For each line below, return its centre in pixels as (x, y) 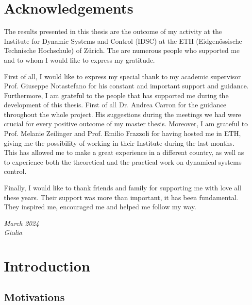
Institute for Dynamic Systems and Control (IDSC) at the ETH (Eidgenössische (123, 41)
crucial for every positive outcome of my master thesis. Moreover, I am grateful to (126, 124)
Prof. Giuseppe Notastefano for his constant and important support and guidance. (126, 86)
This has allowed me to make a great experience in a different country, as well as (124, 152)
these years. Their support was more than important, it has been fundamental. (121, 197)
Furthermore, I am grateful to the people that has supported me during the (116, 95)
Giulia (13, 232)
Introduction (47, 266)
